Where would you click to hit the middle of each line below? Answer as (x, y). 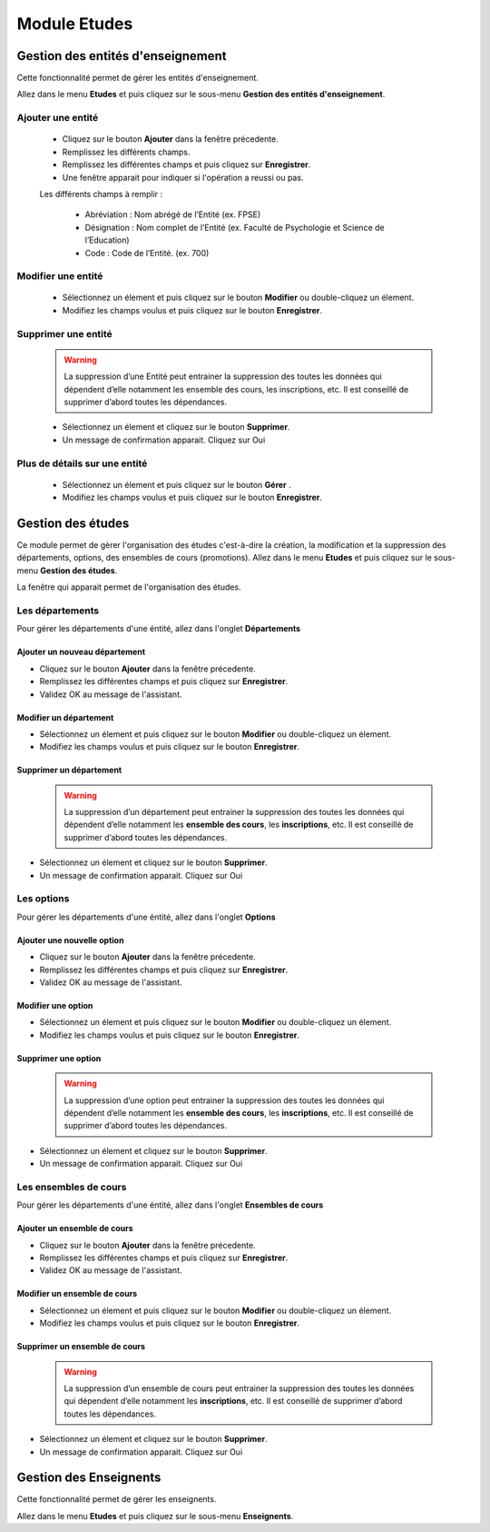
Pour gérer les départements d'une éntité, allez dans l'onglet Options (146, 917)
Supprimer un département (69, 770)
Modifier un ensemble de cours (77, 1294)
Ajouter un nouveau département (81, 652)
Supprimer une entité (64, 333)
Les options (43, 899)
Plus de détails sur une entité (82, 463)
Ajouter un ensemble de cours (75, 1229)
